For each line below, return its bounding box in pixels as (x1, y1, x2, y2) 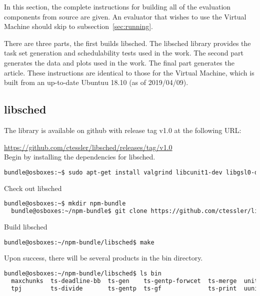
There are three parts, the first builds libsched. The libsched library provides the (4, 37, 251, 48)
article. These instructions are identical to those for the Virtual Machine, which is (4, 67, 254, 77)
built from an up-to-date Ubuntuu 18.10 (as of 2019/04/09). (4, 77, 188, 87)
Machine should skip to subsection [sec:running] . (4, 21, 153, 31)
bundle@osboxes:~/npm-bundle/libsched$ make (4, 238, 154, 246)
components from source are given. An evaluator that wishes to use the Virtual (4, 11, 246, 21)
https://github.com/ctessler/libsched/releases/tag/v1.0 (4, 141, 172, 152)
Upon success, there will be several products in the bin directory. (4, 252, 203, 263)
